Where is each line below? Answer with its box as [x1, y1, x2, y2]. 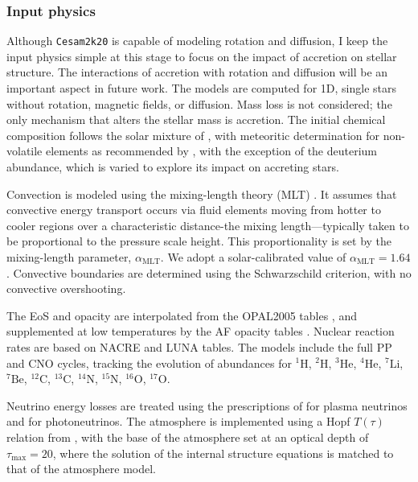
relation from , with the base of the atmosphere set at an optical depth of [6, 428, 369, 445]
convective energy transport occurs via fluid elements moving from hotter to [6, 201, 381, 218]
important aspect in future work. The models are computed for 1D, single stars [6, 80, 396, 97]
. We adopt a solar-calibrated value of [160, 249, 346, 265]
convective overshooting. [6, 280, 126, 297]
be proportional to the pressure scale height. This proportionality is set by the [6, 233, 392, 249]
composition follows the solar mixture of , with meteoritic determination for [6, 126, 380, 143]
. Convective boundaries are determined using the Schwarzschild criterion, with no [6, 264, 412, 281]
